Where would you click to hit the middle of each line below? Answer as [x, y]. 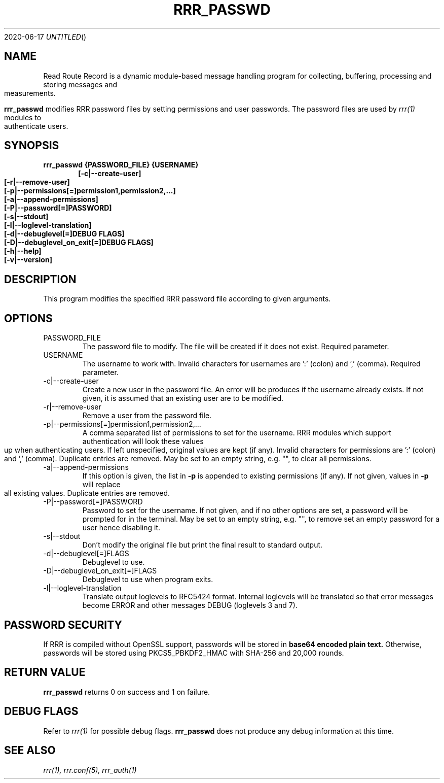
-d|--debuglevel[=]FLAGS [86, 554]
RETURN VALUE [45, 672]
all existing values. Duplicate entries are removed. [87, 493]
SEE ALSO [30, 751]
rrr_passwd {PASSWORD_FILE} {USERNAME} [121, 165]
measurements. [30, 93]
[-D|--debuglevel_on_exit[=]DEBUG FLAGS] [79, 243]
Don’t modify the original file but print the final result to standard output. [202, 545]
